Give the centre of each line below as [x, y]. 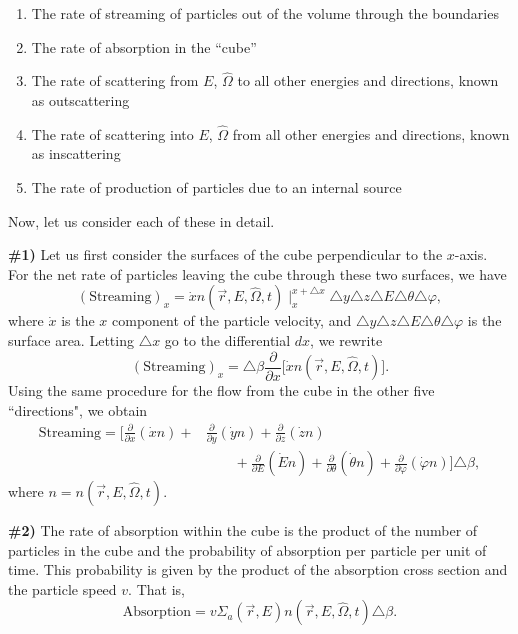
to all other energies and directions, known [368, 80]
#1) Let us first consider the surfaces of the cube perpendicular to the [225, 254]
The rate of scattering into [112, 133]
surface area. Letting [71, 339]
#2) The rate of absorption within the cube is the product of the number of [243, 530]
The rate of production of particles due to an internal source [216, 187]
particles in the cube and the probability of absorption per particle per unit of [247, 549]
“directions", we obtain [78, 409]
